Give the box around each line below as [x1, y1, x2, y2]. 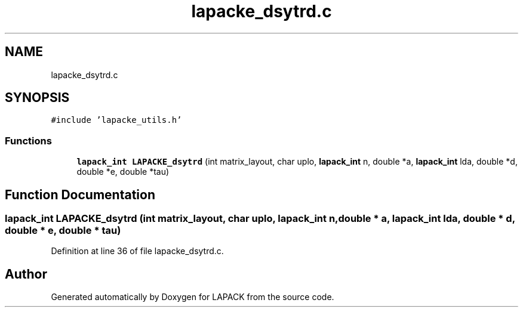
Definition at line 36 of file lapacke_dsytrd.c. [51, 246, 224, 257]
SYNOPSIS [5, 90, 70, 106]
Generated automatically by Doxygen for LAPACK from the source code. [51, 292, 334, 302]
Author [5, 266, 47, 282]
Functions [5, 134, 52, 147]
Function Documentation [5, 187, 155, 202]
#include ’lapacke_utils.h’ [51, 115, 182, 125]
